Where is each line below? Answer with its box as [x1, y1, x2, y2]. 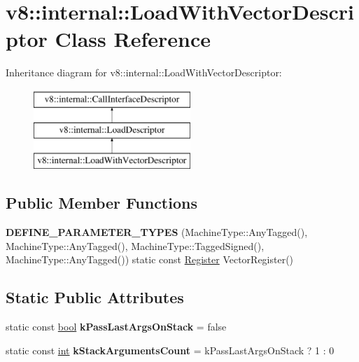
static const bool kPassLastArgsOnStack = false [6, 319, 227, 334]
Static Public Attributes [6, 286, 184, 308]
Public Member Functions [6, 192, 197, 214]
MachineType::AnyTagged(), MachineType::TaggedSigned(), [6, 238, 265, 253]
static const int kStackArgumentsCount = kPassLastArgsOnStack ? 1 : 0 [6, 342, 335, 357]
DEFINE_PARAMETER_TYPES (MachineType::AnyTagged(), [6, 225, 308, 239]
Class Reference [55, 25, 211, 53]
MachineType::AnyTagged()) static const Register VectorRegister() [6, 252, 294, 267]
